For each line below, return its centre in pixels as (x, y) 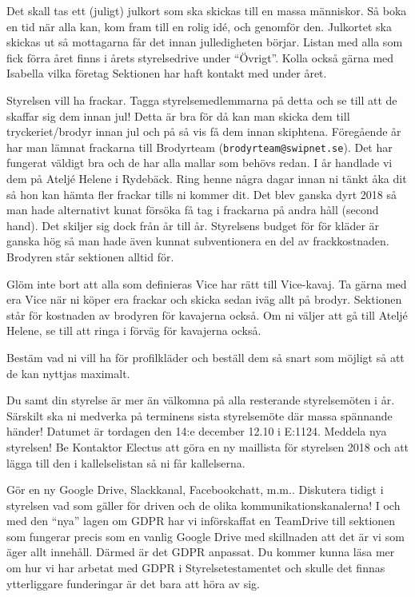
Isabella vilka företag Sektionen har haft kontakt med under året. (167, 73)
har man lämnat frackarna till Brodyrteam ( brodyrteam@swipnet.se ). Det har (200, 147)
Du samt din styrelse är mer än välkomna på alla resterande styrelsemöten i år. (201, 400)
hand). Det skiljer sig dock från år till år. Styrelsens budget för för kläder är (193, 225)
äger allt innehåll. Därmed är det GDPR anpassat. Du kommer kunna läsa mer (201, 552)
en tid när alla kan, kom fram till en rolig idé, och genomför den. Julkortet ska (199, 26)
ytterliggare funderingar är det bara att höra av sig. (133, 583)
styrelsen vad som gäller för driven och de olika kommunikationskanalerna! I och (204, 505)
